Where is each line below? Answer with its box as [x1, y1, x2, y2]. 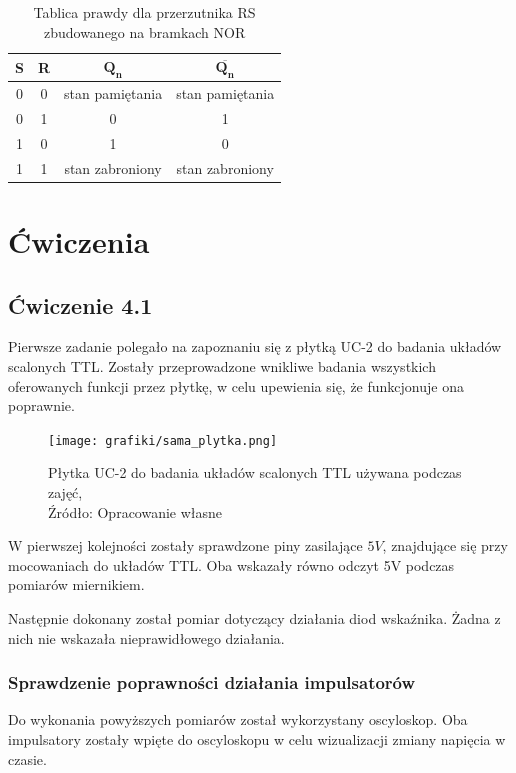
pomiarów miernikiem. [8, 574, 145, 595]
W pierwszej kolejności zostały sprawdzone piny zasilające [8, 535, 363, 556]
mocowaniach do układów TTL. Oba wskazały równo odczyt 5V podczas [8, 554, 455, 575]
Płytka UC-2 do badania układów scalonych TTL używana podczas [48, 462, 462, 483]
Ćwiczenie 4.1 [8, 289, 153, 320]
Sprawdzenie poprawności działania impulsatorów [8, 670, 416, 695]
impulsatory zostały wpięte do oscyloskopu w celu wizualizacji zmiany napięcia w [8, 729, 506, 750]
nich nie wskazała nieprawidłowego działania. [8, 627, 285, 648]
